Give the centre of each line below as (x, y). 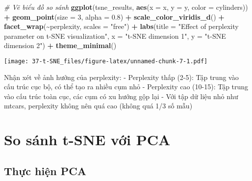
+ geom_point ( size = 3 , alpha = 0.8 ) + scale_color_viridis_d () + (114, 16)
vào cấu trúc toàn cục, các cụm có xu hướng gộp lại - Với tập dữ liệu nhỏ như (121, 96)
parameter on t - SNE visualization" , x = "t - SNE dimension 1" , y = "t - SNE (115, 36)
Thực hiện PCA (45, 170)
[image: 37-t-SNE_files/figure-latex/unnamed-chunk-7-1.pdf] (106, 61)
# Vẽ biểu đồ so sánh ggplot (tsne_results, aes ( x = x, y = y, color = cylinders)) (126, 7)
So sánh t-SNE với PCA (87, 140)
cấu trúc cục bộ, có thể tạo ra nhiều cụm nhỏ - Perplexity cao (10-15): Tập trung (126, 87)
